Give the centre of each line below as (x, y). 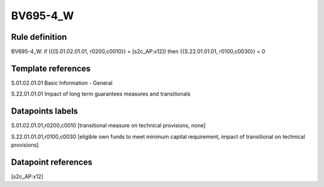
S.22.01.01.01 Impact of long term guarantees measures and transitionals (101, 94)
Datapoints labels (44, 111)
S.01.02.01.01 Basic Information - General (62, 83)
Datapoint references (52, 162)
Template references (51, 68)
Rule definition (39, 37)
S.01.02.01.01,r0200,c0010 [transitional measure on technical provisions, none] (109, 126)
